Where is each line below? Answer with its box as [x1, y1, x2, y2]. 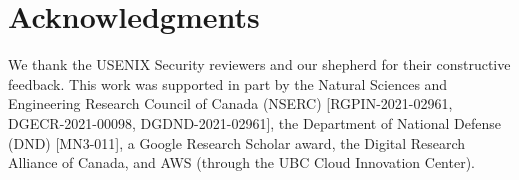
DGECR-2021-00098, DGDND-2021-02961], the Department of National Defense [8, 112, 502, 133]
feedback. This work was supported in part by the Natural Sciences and [8, 73, 448, 94]
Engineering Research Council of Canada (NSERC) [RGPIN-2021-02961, [8, 93, 453, 114]
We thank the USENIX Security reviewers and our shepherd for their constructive [8, 54, 511, 75]
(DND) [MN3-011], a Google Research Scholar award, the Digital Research [8, 132, 466, 153]
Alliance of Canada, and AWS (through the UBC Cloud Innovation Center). [8, 152, 475, 173]
